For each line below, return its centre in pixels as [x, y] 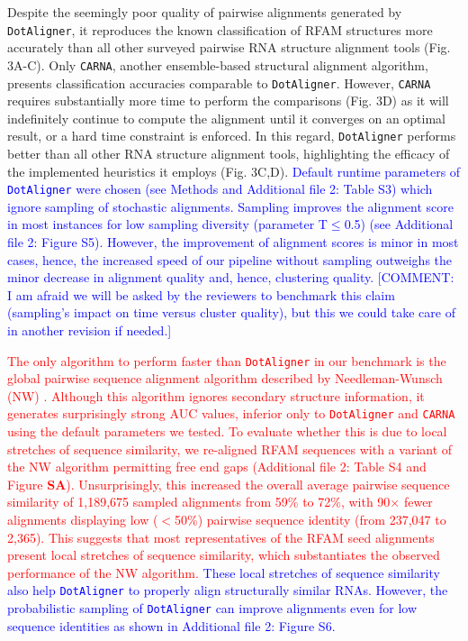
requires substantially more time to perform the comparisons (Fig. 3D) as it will [228, 101]
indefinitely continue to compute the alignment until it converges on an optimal [227, 118]
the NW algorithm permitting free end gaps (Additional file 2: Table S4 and [217, 467]
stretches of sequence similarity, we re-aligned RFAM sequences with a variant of [230, 449]
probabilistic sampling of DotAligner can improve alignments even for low [212, 608]
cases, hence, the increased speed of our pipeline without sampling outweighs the [230, 259]
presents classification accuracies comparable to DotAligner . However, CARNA [219, 82]
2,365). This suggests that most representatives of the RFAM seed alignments [221, 537]
